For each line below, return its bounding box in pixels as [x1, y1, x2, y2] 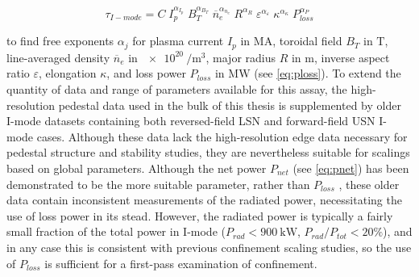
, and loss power [106, 65, 186, 82]
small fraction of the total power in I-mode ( [6, 223, 226, 240]
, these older [338, 175, 400, 192]
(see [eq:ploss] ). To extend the [254, 65, 401, 82]
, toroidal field [272, 32, 342, 49]
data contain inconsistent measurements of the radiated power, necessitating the [6, 191, 402, 208]
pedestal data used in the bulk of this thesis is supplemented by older [58, 96, 401, 113]
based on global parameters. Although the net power [6, 160, 267, 176]
